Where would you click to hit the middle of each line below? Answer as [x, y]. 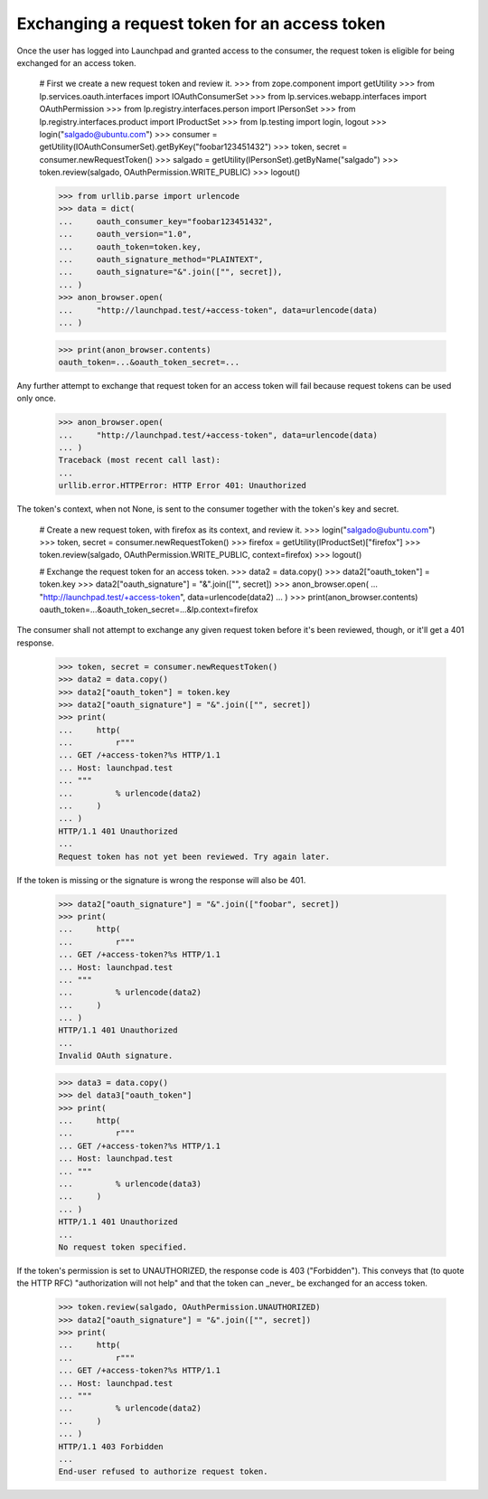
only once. [36, 399]
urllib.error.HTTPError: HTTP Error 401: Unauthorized [182, 486]
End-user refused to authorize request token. [163, 1472]
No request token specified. [123, 1247]
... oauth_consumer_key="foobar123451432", [165, 221]
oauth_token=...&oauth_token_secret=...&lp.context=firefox [149, 609]
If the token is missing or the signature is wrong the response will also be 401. [161, 880]
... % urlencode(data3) [130, 1183]
